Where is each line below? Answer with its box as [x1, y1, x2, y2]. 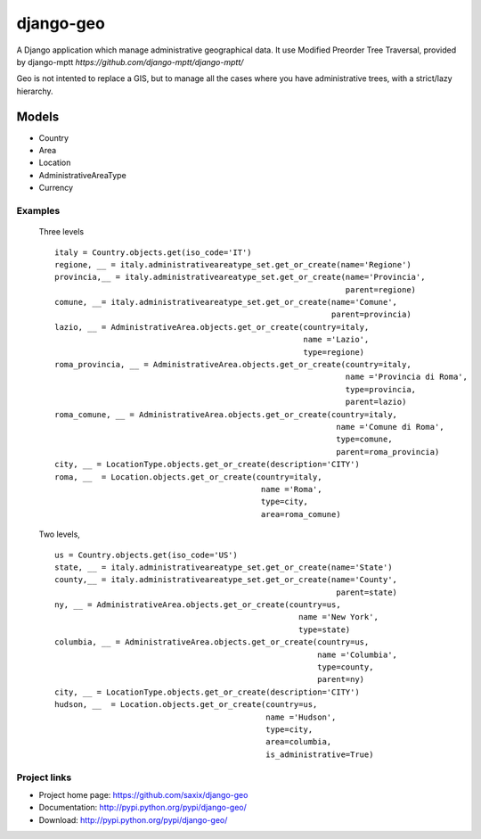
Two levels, [38, 529, 80, 539]
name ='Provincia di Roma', [345, 372, 468, 382]
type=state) [298, 624, 351, 635]
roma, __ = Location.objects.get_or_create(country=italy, [54, 472, 322, 481]
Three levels [38, 226, 85, 237]
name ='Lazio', [303, 334, 370, 345]
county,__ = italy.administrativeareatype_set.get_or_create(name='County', [54, 575, 398, 585]
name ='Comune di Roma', [335, 422, 444, 432]
